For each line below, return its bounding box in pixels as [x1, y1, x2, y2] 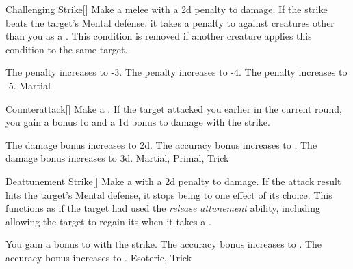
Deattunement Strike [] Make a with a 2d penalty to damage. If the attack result [5, 173, 341, 188]
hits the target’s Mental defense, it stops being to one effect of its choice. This [5, 187, 332, 201]
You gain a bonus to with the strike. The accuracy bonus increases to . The [5, 237, 322, 251]
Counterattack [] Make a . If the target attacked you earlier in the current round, [5, 101, 342, 115]
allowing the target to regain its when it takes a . [5, 214, 211, 228]
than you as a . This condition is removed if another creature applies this [5, 29, 312, 43]
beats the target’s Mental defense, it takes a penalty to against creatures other [5, 15, 335, 29]
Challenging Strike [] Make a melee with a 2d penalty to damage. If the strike [5, 2, 328, 16]
